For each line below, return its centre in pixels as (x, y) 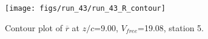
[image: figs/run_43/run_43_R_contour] (85, 8)
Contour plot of (34, 27)
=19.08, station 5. (171, 27)
